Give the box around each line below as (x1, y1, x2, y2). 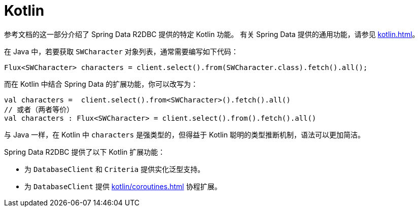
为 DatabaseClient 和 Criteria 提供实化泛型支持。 (24, 164, 205, 173)
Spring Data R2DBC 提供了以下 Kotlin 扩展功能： (4, 147, 165, 156)
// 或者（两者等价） (4, 105, 74, 114)
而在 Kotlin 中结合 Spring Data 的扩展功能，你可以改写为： (4, 79, 198, 88)
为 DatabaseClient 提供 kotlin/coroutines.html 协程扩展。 (24, 182, 222, 191)
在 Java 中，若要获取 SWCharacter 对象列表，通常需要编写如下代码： (4, 47, 238, 56)
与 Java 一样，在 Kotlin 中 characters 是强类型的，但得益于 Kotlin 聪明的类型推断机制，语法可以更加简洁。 (4, 130, 365, 139)
